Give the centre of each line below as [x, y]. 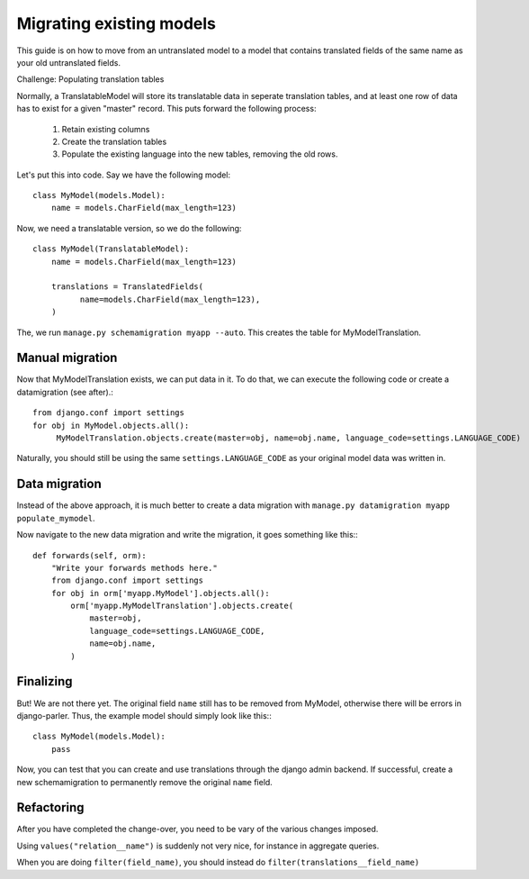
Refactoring [50, 807]
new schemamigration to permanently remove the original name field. [145, 782]
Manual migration [67, 358]
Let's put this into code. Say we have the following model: [124, 175]
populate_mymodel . [56, 518]
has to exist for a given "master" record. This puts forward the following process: [166, 109]
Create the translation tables [114, 141]
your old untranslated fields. [69, 62]
